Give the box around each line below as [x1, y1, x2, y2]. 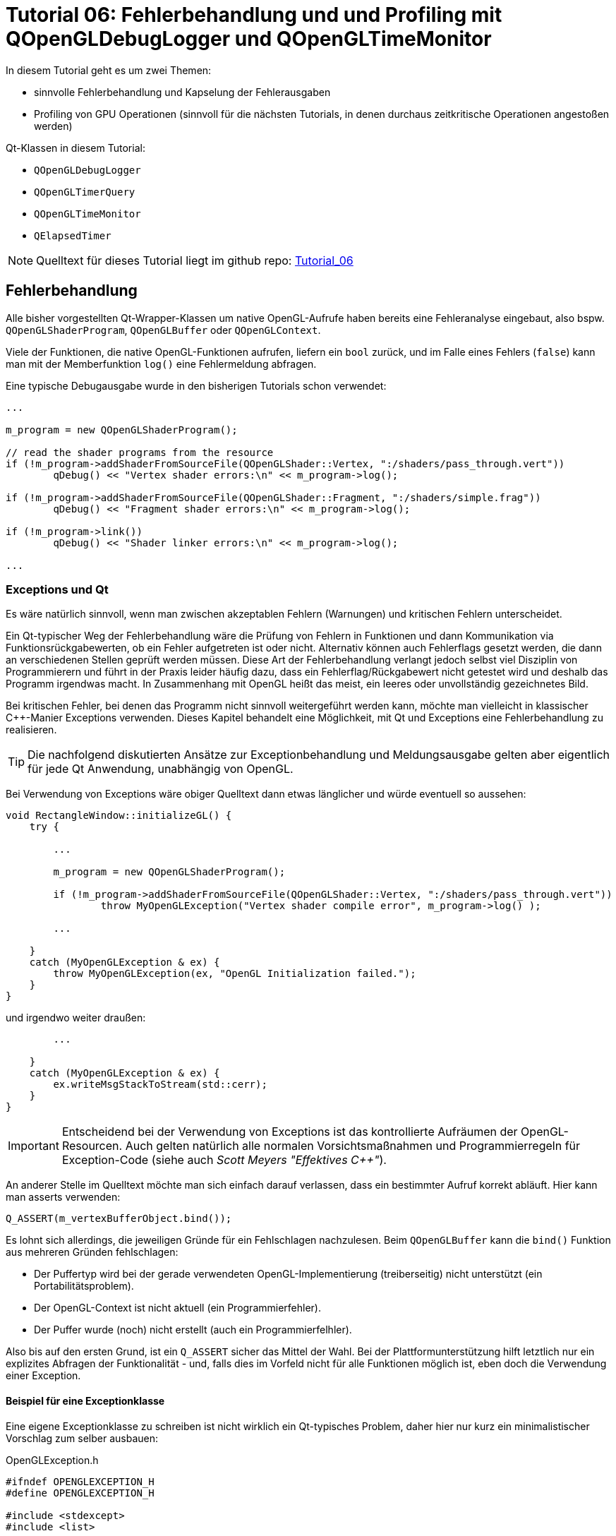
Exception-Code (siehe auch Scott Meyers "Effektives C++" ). [61, 1153, 387, 1168]
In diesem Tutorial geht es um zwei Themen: [6, 64, 212, 76]
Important [8, 1139, 59, 1153]
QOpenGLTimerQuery [34, 186, 135, 198]
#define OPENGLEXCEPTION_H [6, 1487, 155, 1499]
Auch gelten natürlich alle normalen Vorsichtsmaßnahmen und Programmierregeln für [125, 1139, 581, 1153]
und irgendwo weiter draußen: [6, 1012, 146, 1024]
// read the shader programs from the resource [6, 446, 274, 458]
